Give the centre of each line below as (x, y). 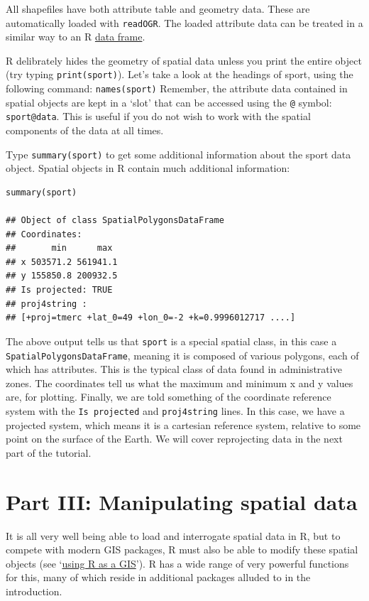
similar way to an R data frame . (76, 37)
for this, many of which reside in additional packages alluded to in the (158, 577)
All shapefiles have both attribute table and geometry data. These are (158, 9)
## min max (59, 248)
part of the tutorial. (49, 452)
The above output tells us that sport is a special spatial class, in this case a (171, 341)
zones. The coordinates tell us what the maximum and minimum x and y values (180, 383)
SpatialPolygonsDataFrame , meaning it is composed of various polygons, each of (182, 355)
